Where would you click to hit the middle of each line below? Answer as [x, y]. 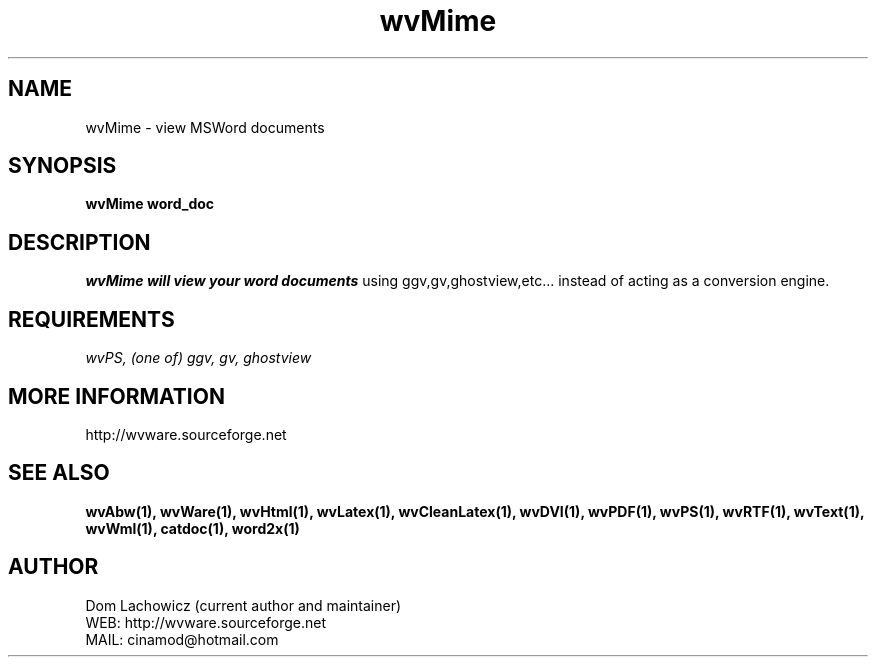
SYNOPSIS [62, 166]
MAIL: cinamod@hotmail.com [182, 639]
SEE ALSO [59, 473]
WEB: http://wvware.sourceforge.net [206, 622]
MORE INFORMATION [116, 396]
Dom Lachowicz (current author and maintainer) [243, 605]
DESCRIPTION [79, 242]
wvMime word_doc [150, 204]
